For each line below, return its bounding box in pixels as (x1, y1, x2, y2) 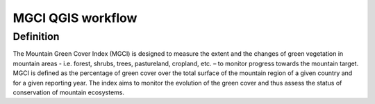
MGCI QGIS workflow (12, 10, 137, 25)
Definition (12, 30, 60, 43)
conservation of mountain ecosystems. (12, 88, 125, 96)
